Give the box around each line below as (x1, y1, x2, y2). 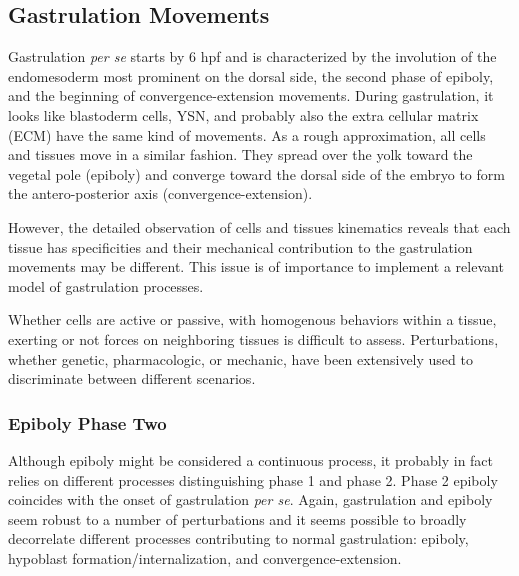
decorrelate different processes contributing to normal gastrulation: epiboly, (8, 528, 469, 549)
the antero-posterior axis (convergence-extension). (8, 183, 313, 204)
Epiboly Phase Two (8, 410, 167, 435)
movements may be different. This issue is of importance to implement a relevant (8, 256, 504, 277)
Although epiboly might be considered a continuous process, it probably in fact (8, 449, 494, 470)
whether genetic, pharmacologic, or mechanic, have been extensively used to (8, 348, 473, 369)
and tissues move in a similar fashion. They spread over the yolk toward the (8, 144, 473, 165)
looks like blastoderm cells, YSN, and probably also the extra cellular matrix (8, 104, 479, 125)
